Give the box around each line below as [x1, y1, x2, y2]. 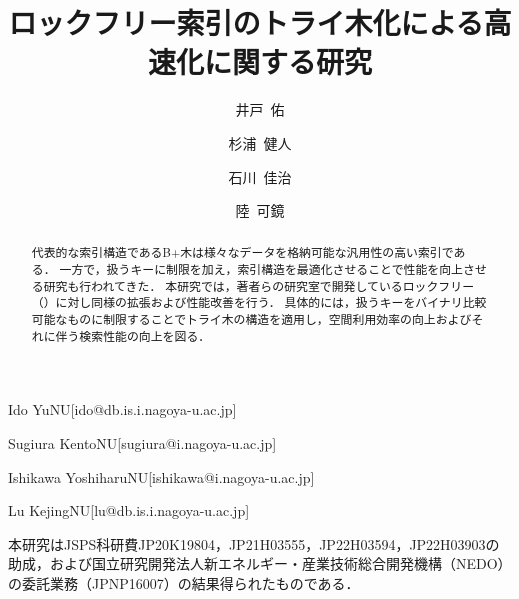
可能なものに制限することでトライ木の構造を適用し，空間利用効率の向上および [31, 311, 472, 328]
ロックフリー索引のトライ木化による [8, 2, 484, 43]
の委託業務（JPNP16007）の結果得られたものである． [8, 572, 360, 593]
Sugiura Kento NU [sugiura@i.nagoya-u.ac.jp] [8, 433, 277, 454]
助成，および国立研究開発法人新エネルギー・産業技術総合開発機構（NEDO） [8, 553, 512, 574]
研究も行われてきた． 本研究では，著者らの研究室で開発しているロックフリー [43, 277, 475, 294]
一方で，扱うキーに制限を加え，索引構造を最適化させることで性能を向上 [59, 261, 463, 278]
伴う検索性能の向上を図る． [55, 327, 211, 344]
